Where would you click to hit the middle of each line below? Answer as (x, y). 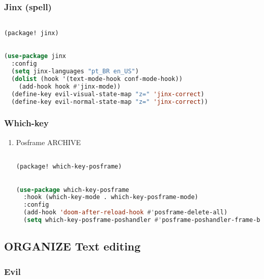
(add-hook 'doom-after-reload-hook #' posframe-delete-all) (126, 213)
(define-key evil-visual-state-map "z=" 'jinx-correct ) (108, 94)
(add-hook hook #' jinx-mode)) (70, 86)
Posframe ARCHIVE (48, 142)
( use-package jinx (35, 56)
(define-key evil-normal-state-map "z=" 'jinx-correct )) (110, 102)
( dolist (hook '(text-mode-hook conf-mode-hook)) (97, 79)
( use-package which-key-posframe (72, 190)
